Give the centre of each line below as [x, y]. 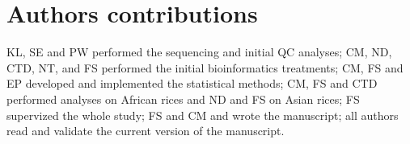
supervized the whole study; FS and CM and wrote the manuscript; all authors [203, 115]
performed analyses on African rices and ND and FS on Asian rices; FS [183, 99]
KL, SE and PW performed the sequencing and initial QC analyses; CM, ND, [199, 52]
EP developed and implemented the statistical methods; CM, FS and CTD [192, 83]
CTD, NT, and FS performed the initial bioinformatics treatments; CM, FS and [205, 67]
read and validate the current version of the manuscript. [146, 131]
